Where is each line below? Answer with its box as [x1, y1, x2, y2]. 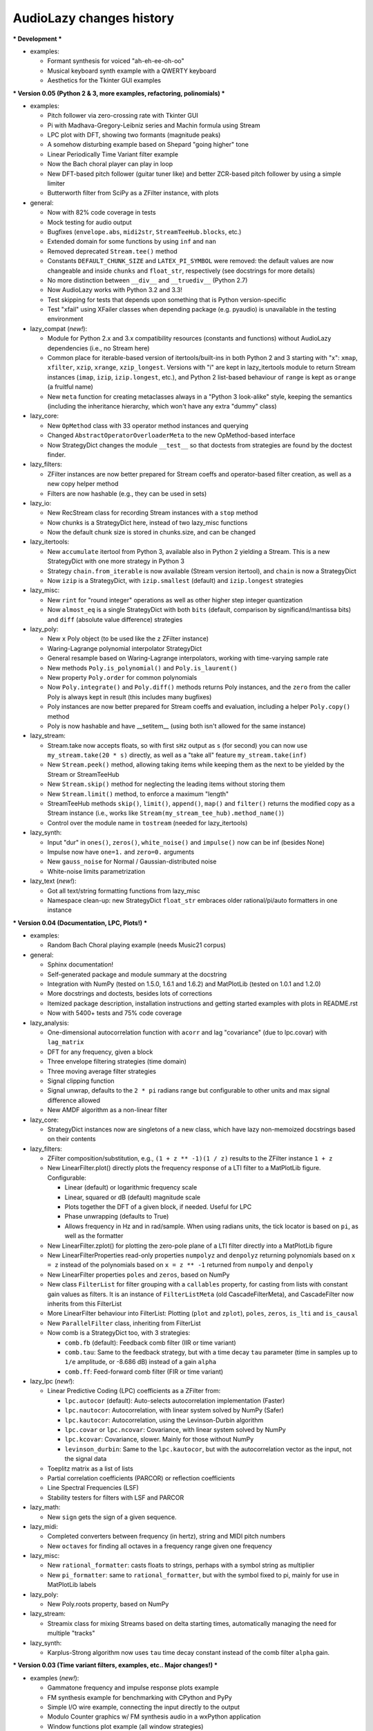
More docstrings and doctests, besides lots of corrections [47, 989, 213, 998]
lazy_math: [30, 1503, 61, 1512]
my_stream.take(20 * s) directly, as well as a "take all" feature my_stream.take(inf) [47, 751, 307, 760]
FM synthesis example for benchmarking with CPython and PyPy [47, 1693, 232, 1701]
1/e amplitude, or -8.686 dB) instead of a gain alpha [64, 1358, 217, 1366]
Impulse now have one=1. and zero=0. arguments [47, 847, 195, 856]
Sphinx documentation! [47, 960, 114, 969]
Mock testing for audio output [47, 218, 132, 226]
